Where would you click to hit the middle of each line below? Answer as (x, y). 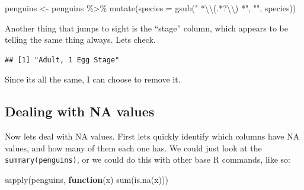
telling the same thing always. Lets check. (80, 39)
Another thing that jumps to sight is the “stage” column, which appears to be (147, 28)
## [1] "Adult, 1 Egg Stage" (62, 60)
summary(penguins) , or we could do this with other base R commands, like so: (148, 159)
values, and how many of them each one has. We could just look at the (133, 148)
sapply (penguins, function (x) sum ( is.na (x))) (87, 180)
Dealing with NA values (80, 111)
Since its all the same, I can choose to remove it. (93, 79)
